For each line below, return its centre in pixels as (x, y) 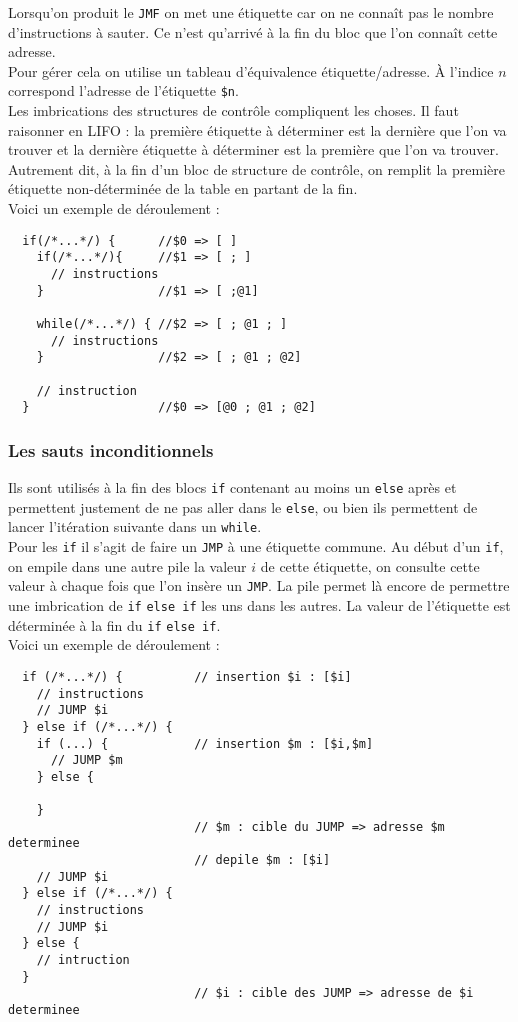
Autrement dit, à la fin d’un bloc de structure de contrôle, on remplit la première (256, 168)
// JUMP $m (86, 760)
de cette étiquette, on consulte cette (370, 565)
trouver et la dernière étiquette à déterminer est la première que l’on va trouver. (253, 149)
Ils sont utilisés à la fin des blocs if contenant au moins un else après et (232, 487)
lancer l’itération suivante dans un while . (135, 526)
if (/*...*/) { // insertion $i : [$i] (187, 676)
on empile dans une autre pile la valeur (127, 565)
